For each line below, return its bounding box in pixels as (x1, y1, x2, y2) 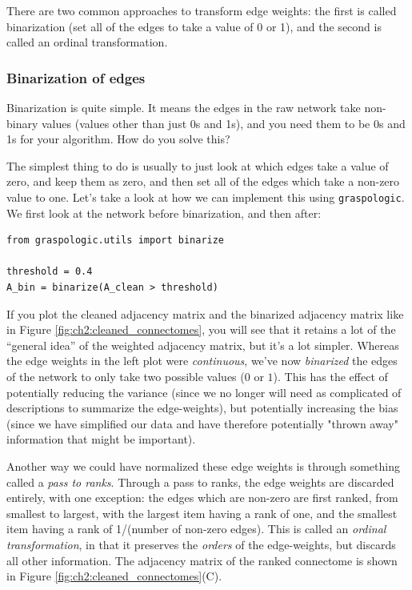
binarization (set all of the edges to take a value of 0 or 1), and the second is (6, 18, 382, 34)
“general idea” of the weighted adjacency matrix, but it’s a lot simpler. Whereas (6, 336, 399, 353)
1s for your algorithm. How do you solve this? (6, 130, 230, 147)
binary (6, 114, 38, 131)
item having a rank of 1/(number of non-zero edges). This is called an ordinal (6, 520, 386, 537)
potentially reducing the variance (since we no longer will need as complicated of (6, 383, 402, 400)
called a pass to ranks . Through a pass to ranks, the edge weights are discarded (6, 473, 394, 490)
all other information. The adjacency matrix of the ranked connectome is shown (6, 552, 398, 568)
